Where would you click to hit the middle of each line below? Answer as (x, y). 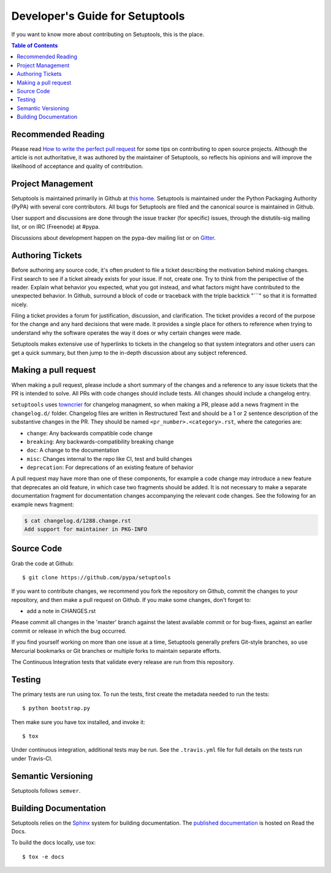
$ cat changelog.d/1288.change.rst (78, 520)
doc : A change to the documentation (73, 450)
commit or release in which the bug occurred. (69, 631)
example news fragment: (43, 504)
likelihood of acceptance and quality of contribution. (77, 166)
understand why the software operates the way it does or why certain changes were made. (127, 333)
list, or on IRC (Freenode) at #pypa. (56, 226)
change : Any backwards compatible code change (90, 433)
